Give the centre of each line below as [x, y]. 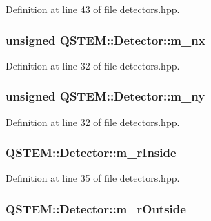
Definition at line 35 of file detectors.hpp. [93, 178]
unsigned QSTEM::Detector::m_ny [105, 96]
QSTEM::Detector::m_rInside [91, 152]
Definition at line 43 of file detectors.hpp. [93, 9]
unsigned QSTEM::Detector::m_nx [105, 40]
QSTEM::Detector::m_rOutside [96, 208]
